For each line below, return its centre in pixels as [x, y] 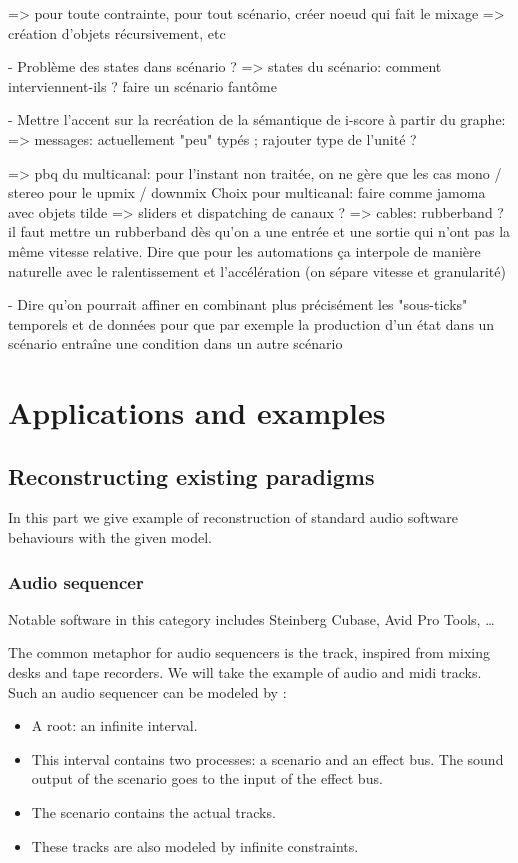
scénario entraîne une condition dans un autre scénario [175, 343]
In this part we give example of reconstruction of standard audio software [233, 517]
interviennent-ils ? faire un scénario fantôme [142, 85]
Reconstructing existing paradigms [191, 475]
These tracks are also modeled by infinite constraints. [195, 845]
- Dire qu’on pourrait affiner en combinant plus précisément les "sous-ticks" [238, 304]
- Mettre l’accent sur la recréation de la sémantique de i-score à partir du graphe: [257, 119]
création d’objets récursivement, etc [117, 32]
